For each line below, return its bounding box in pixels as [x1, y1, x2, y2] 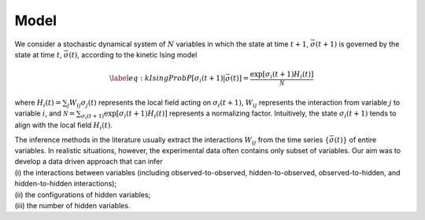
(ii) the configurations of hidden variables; [14, 189, 151, 200]
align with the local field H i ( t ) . [14, 120, 113, 132]
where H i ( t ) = [14, 97, 62, 109]
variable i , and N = [14, 108, 76, 118]
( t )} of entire [334, 134, 377, 145]
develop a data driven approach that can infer [14, 157, 163, 167]
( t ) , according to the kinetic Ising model [68, 49, 198, 59]
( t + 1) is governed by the [315, 39, 400, 49]
